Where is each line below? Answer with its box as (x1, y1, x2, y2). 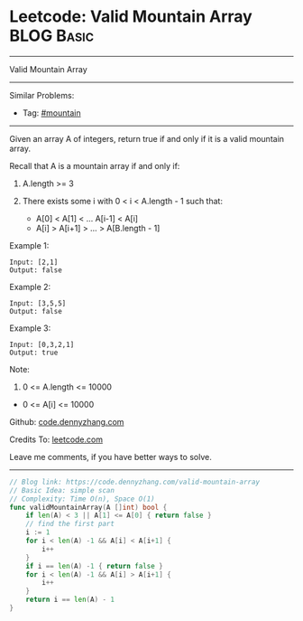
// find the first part (25, 520, 115, 529)
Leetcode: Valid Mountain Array (9, 6, 252, 27)
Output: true (9, 348, 59, 357)
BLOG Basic (9, 25, 95, 46)
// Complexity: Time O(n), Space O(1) (9, 494, 155, 503)
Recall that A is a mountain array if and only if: (9, 160, 180, 171)
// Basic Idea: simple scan (9, 485, 115, 494)
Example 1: (9, 240, 50, 250)
